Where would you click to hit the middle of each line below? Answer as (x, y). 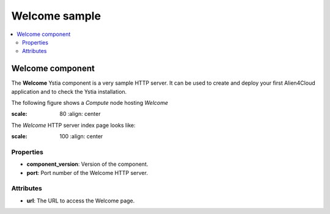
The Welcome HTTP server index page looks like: (73, 125)
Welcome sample (56, 16)
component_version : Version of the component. (87, 164)
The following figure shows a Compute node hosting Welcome (90, 103)
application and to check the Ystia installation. (69, 91)
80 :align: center (80, 114)
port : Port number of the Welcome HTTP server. (87, 173)
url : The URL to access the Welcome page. (81, 201)
